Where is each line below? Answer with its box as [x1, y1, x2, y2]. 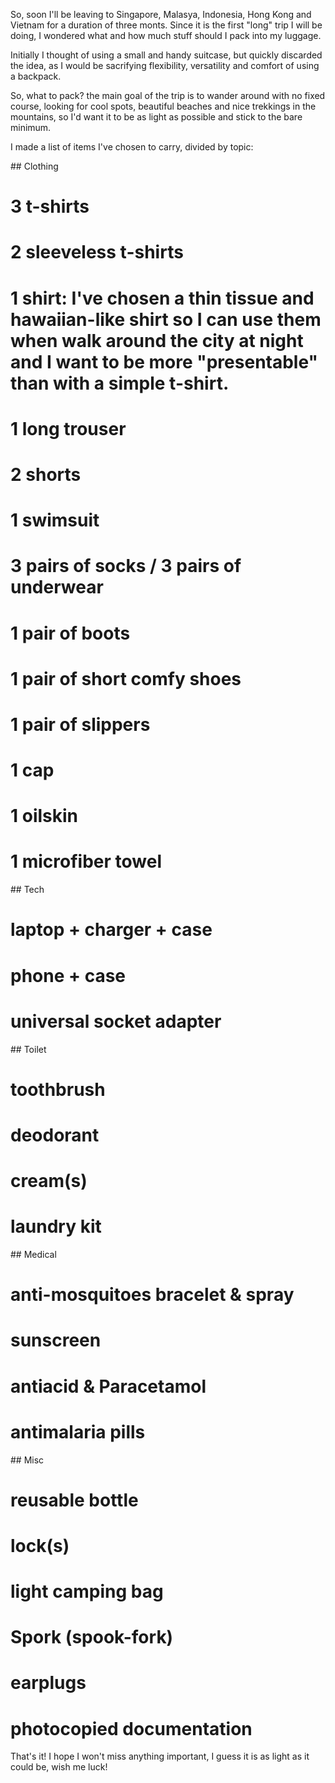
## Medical [10, 1249, 57, 1260]
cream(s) [10, 1170, 88, 1193]
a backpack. [10, 70, 62, 82]
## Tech [10, 884, 45, 896]
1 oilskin [10, 805, 78, 828]
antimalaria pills [10, 1420, 146, 1443]
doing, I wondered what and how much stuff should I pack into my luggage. [10, 30, 322, 41]
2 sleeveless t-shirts [10, 241, 184, 264]
